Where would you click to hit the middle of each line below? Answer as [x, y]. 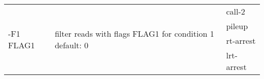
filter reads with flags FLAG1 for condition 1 [134, 33]
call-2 [236, 11]
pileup [237, 26]
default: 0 [72, 45]
